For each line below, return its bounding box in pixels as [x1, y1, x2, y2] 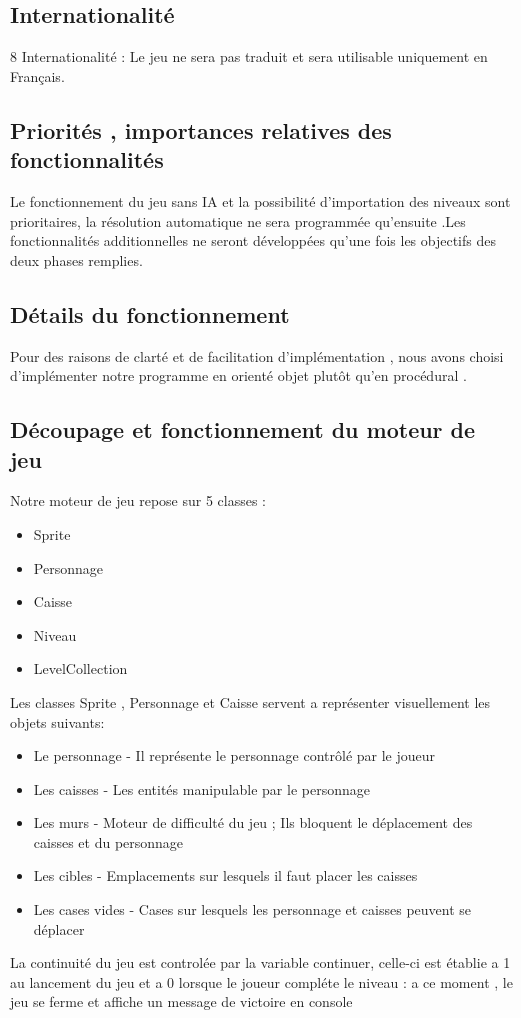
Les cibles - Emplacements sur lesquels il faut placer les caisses [33, 865, 418, 886]
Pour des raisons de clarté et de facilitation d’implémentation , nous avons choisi [10, 345, 504, 366]
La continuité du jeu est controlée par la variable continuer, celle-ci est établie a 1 [10, 952, 511, 973]
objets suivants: [10, 711, 105, 732]
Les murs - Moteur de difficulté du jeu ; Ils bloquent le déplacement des [33, 812, 473, 833]
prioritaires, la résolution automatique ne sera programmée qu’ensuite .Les [10, 210, 466, 231]
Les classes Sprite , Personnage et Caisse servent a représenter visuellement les [10, 691, 491, 712]
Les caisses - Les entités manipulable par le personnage [33, 778, 370, 799]
